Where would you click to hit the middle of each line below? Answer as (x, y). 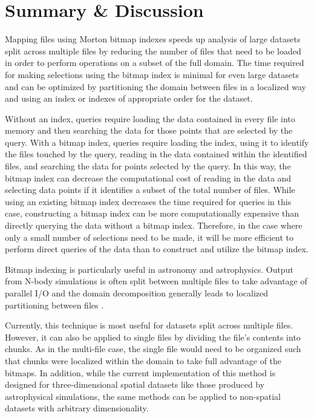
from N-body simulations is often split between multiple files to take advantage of (156, 281)
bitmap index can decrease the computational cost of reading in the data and (148, 178)
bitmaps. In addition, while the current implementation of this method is (140, 372)
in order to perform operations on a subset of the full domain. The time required (155, 63)
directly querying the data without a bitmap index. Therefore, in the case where (154, 225)
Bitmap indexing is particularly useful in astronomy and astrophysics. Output (149, 269)
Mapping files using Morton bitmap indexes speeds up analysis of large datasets (153, 39)
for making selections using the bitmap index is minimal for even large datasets (152, 74)
